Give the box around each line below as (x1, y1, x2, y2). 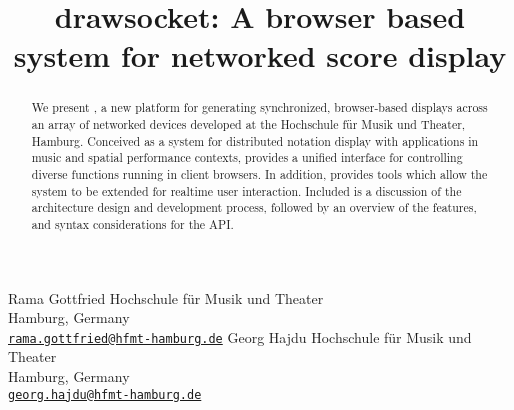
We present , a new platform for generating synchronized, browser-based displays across (31, 99, 488, 116)
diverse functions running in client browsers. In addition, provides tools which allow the (31, 165, 488, 182)
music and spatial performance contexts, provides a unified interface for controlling (31, 149, 463, 166)
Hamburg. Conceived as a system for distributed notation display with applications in (31, 132, 479, 149)
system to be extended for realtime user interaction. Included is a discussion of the (31, 182, 462, 199)
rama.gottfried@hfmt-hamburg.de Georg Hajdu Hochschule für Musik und (8, 326, 472, 347)
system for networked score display (13, 35, 507, 76)
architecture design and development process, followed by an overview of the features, (31, 199, 477, 216)
